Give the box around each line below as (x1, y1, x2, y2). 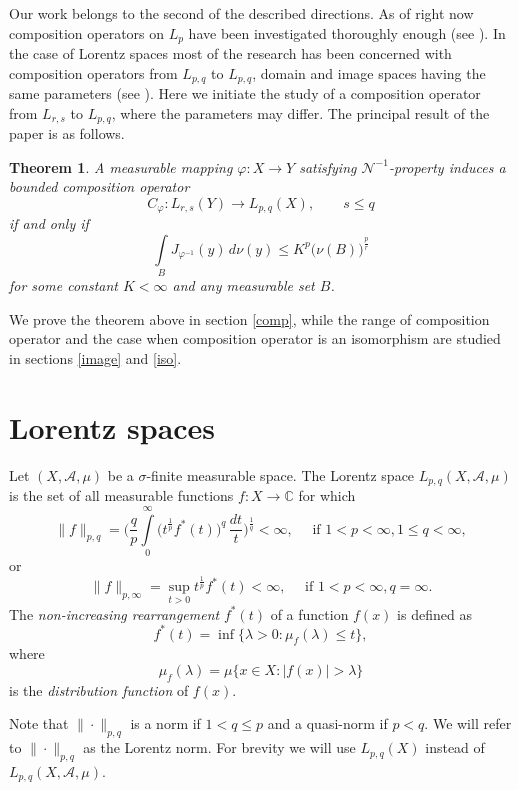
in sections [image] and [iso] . (9, 348, 182, 369)
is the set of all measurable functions (9, 485, 234, 506)
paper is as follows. (9, 123, 125, 144)
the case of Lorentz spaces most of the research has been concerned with (9, 43, 452, 64)
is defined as (397, 603, 472, 624)
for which (298, 485, 356, 506)
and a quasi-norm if (267, 713, 388, 734)
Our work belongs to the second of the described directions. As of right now (9, 3, 474, 23)
